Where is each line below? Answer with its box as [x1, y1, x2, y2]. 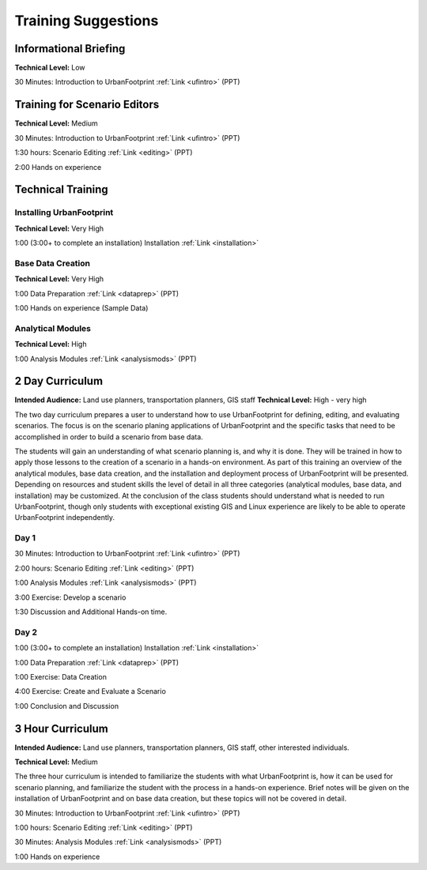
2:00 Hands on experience [14, 162, 102, 171]
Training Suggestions [14, 12, 159, 29]
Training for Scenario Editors [14, 98, 160, 111]
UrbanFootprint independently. [14, 513, 115, 522]
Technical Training [14, 183, 108, 197]
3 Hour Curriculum [14, 721, 108, 735]
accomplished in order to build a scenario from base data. [14, 431, 203, 442]
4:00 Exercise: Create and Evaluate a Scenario [14, 687, 166, 696]
